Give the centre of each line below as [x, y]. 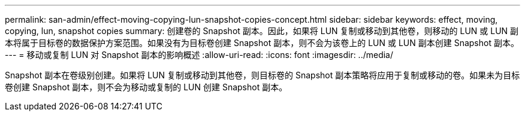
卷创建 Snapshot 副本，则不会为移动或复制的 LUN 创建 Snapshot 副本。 [146, 87]
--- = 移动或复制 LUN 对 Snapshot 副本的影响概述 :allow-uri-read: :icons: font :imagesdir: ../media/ [199, 55]
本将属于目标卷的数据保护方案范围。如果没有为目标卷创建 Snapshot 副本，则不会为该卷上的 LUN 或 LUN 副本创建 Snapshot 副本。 [262, 43]
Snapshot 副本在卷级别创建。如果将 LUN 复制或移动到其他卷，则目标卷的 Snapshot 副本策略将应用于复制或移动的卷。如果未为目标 [262, 75]
